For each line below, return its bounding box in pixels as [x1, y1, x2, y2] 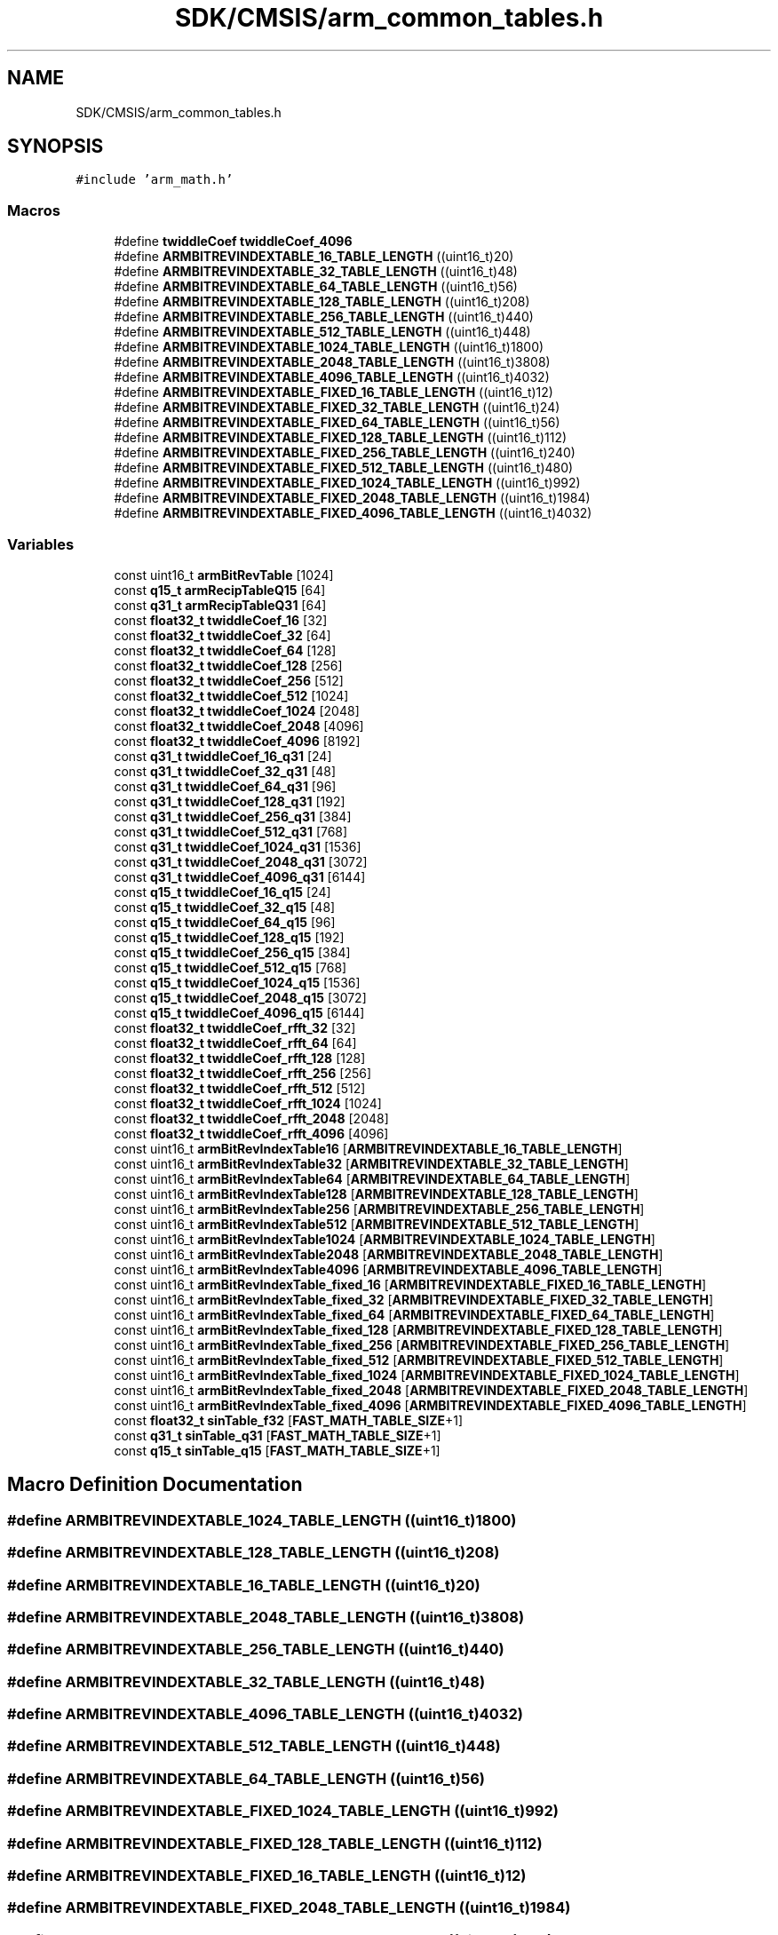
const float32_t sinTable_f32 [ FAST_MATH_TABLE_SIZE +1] [114, 1412, 464, 1428]
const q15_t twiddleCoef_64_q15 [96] [114, 914, 336, 930]
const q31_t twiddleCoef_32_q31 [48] [114, 763, 337, 779]
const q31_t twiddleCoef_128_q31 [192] [114, 793, 345, 809]
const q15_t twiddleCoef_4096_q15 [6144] [114, 1004, 365, 1020]
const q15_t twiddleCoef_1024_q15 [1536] [114, 974, 361, 990]
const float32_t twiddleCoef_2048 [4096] [114, 718, 364, 734]
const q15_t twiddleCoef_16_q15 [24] [114, 884, 331, 900]
